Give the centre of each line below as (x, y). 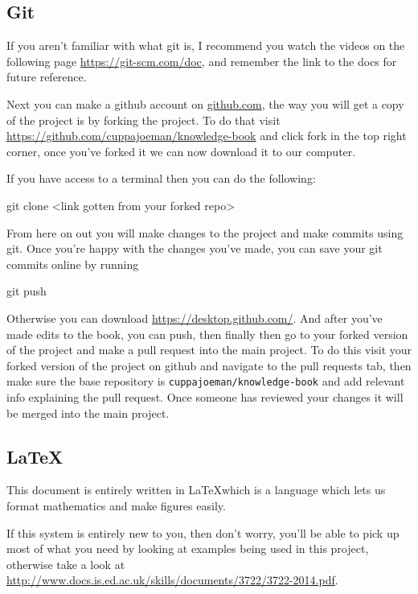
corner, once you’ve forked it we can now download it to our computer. (181, 151)
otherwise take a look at (66, 564)
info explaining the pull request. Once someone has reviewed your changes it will (205, 396)
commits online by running (73, 264)
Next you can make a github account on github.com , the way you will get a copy (205, 103)
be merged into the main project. (88, 412)
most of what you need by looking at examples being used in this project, (188, 549)
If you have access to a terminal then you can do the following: (161, 178)
